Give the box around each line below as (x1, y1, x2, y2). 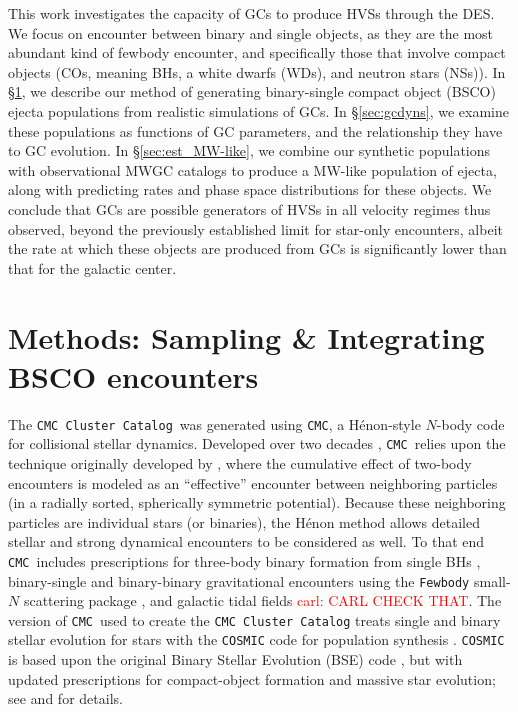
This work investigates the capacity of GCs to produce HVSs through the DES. (8, 3, 495, 23)
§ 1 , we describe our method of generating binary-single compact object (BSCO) (8, 81, 496, 102)
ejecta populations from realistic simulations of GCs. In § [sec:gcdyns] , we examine (8, 100, 509, 121)
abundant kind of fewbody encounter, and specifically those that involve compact (8, 42, 506, 63)
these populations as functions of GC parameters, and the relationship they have (8, 120, 503, 141)
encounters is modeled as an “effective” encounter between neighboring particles (8, 472, 498, 493)
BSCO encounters (8, 355, 259, 396)
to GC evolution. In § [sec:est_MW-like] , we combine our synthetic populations (8, 140, 491, 161)
